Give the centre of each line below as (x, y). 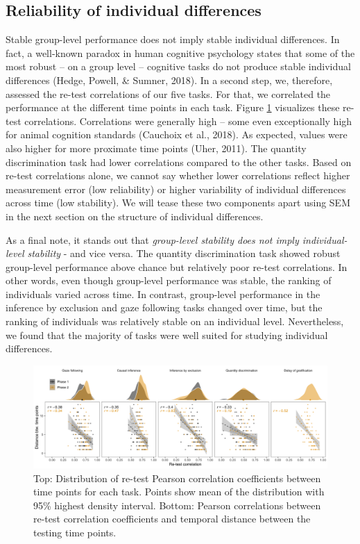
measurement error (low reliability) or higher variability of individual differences (176, 189)
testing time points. (75, 533)
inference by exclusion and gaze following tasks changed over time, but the (164, 307)
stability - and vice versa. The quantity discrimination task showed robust (184, 253)
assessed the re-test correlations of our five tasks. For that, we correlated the (168, 93)
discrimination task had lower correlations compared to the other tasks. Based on (179, 162)
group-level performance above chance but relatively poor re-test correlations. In (177, 266)
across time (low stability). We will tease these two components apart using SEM (178, 203)
